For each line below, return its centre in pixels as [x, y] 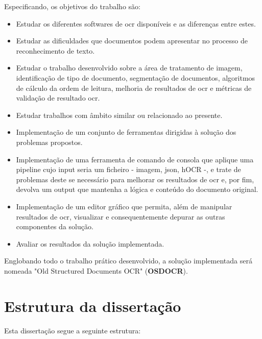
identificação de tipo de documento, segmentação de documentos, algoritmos [136, 77]
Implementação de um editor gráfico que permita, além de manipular [124, 206]
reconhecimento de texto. [55, 50]
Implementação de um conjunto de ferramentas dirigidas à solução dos [126, 132]
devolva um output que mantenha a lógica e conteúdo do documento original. [137, 189]
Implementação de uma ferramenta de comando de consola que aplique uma [135, 159]
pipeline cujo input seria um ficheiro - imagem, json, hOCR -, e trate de [128, 169]
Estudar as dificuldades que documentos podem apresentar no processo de [132, 41]
